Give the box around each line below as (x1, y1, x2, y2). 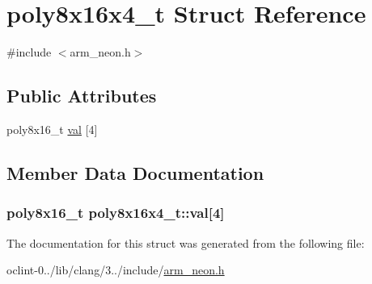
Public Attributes (6, 83, 157, 108)
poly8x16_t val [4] (6, 120, 98, 137)
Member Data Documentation (6, 160, 264, 185)
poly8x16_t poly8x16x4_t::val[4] (6, 203, 225, 223)
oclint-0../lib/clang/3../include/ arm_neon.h (6, 261, 225, 278)
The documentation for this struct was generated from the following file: (6, 234, 365, 251)
